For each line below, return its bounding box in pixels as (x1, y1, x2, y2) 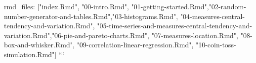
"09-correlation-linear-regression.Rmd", (77, 40, 194, 50)
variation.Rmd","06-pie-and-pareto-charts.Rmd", (4, 30, 149, 40)
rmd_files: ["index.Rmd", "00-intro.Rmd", (4, 1, 129, 11)
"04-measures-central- (180, 11, 245, 21)
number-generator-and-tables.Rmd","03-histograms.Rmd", (4, 11, 178, 21)
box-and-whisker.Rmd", (4, 40, 75, 50)
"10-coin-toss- (195, 40, 236, 50)
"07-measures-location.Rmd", (151, 30, 238, 40)
